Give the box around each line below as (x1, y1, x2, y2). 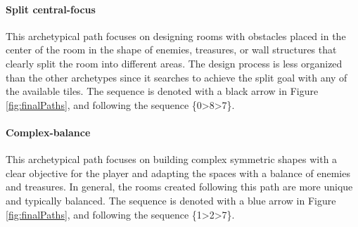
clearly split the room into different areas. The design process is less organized (6, 56, 343, 70)
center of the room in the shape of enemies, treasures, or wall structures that (6, 42, 337, 57)
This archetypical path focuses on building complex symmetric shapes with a (6, 152, 338, 167)
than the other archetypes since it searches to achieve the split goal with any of (6, 70, 347, 84)
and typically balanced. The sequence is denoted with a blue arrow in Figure (6, 193, 336, 207)
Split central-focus (6, 1, 96, 16)
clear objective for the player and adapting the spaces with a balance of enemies (6, 165, 350, 180)
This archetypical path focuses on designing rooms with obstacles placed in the (6, 28, 346, 43)
